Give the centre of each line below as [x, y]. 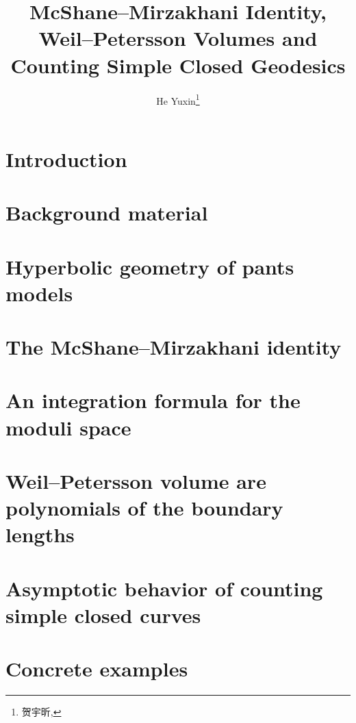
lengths [40, 534]
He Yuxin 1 [178, 99]
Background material [107, 213]
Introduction [66, 158]
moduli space [68, 427]
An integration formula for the [153, 400]
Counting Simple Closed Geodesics [178, 65]
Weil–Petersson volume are [136, 481]
